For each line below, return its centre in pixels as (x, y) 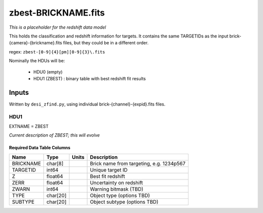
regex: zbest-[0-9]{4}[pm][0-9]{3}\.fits (57, 52)
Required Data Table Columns (40, 148)
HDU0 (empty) (48, 72)
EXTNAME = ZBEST (29, 126)
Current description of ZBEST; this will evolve (54, 135)
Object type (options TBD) (120, 195)
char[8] (55, 163)
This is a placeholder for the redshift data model (58, 27)
